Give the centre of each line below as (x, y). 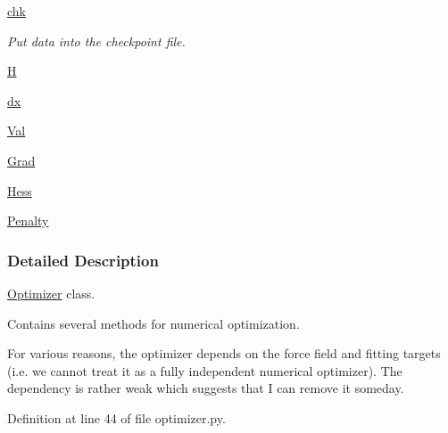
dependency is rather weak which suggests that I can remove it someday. (206, 388)
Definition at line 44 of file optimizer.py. (116, 417)
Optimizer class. (51, 293)
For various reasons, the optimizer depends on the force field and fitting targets (224, 353)
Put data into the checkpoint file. (96, 41)
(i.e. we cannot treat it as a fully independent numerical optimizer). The (205, 370)
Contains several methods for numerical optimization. (153, 323)
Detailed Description (83, 260)
